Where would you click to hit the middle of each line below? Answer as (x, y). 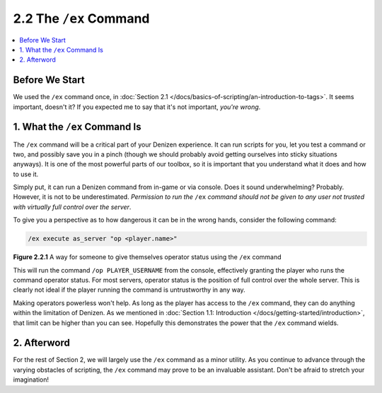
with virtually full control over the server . (72, 207)
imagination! (31, 380)
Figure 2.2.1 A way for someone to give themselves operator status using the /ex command (147, 257)
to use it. (26, 174)
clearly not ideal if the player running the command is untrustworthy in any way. (129, 290)
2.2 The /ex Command (81, 18)
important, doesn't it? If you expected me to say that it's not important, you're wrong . (137, 107)
